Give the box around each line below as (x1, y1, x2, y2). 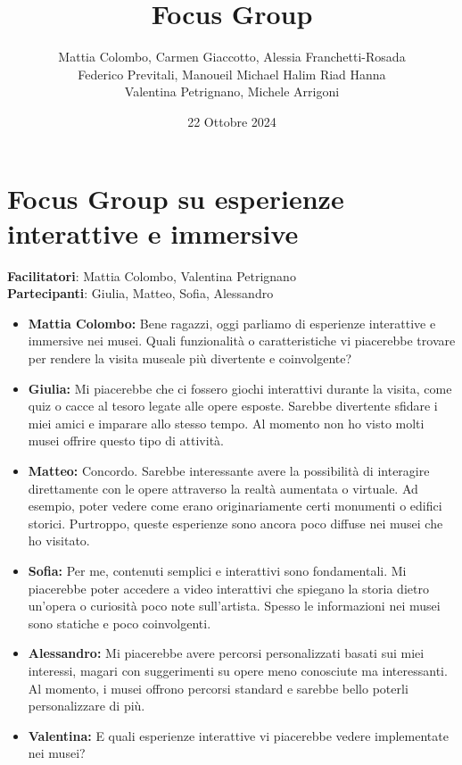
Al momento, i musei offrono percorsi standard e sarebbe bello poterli (28, 678, 408, 697)
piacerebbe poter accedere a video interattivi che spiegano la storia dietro (28, 578, 429, 597)
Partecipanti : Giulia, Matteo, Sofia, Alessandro (7, 284, 274, 303)
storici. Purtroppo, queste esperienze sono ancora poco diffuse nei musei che (28, 513, 443, 532)
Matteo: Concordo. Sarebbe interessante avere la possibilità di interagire (28, 461, 430, 479)
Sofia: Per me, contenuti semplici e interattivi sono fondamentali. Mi (28, 561, 407, 579)
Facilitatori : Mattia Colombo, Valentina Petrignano (7, 266, 296, 285)
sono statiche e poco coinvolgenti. (28, 613, 211, 632)
